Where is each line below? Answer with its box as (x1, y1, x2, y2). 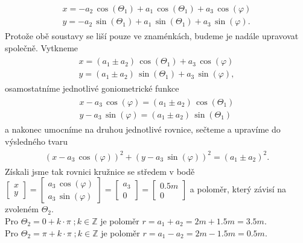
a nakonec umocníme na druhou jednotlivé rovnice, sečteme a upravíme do (5, 123, 281, 136)
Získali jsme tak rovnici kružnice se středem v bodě (5, 165, 195, 177)
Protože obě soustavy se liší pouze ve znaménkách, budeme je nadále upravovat (5, 30, 299, 42)
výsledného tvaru (5, 134, 68, 147)
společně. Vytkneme (5, 41, 78, 54)
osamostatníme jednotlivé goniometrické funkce (5, 82, 179, 95)
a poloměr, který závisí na (190, 183, 287, 195)
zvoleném (5, 203, 39, 215)
